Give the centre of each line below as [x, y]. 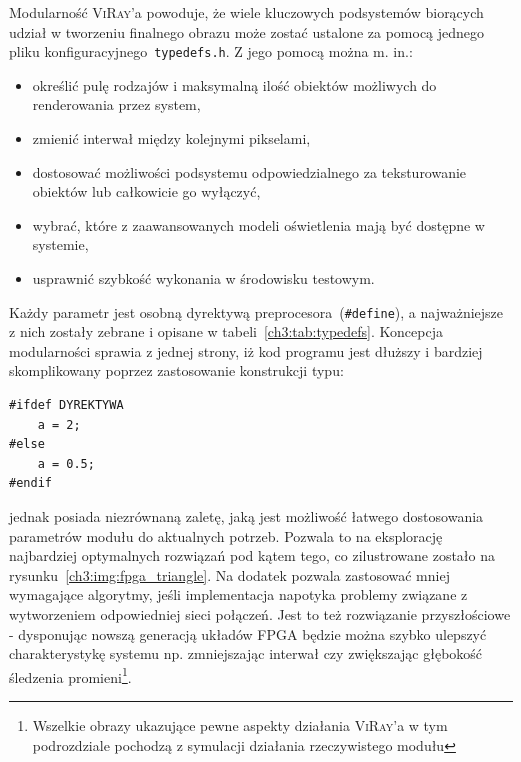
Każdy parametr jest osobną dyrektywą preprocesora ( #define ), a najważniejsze [256, 311]
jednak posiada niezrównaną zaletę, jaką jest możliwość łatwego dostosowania [246, 516]
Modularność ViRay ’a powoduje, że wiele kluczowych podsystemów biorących [246, 12]
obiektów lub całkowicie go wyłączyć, [146, 191]
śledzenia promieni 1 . [70, 675]
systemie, [60, 244]
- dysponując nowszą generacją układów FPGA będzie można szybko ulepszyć [248, 633]
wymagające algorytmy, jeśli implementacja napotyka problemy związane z [238, 594]
